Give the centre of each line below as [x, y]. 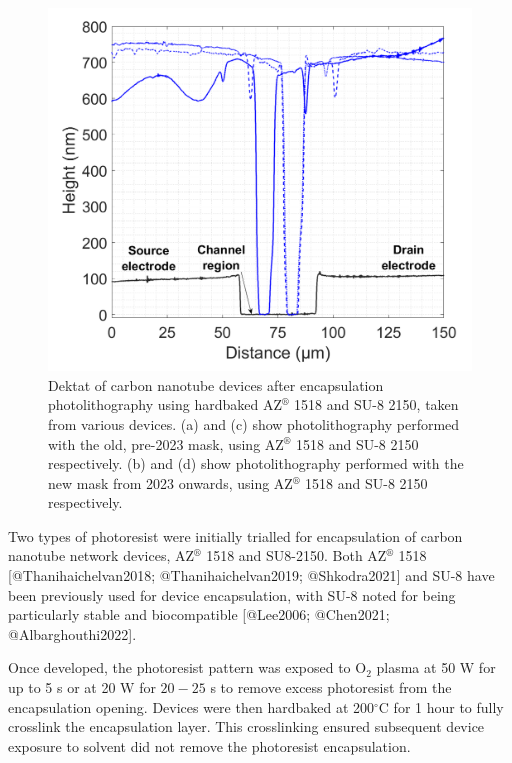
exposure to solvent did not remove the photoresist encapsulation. [209, 745]
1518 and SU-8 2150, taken [376, 404]
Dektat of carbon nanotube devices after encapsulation [216, 384]
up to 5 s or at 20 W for [82, 687]
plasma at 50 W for [436, 667]
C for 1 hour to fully [441, 706]
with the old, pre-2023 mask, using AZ [166, 443]
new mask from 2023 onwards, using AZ [170, 482]
